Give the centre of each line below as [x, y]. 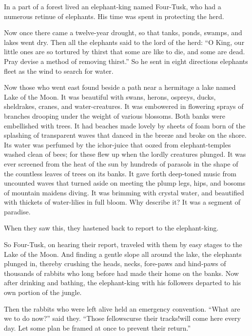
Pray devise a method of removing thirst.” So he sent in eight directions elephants [126, 61]
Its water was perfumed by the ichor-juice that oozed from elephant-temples [117, 144]
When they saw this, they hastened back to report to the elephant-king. [111, 228]
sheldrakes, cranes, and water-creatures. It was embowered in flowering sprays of [124, 106]
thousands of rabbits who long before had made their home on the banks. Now [121, 273]
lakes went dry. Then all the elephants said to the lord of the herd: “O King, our [124, 42]
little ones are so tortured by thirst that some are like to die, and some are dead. [125, 52]
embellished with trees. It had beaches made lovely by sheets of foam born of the [125, 125]
